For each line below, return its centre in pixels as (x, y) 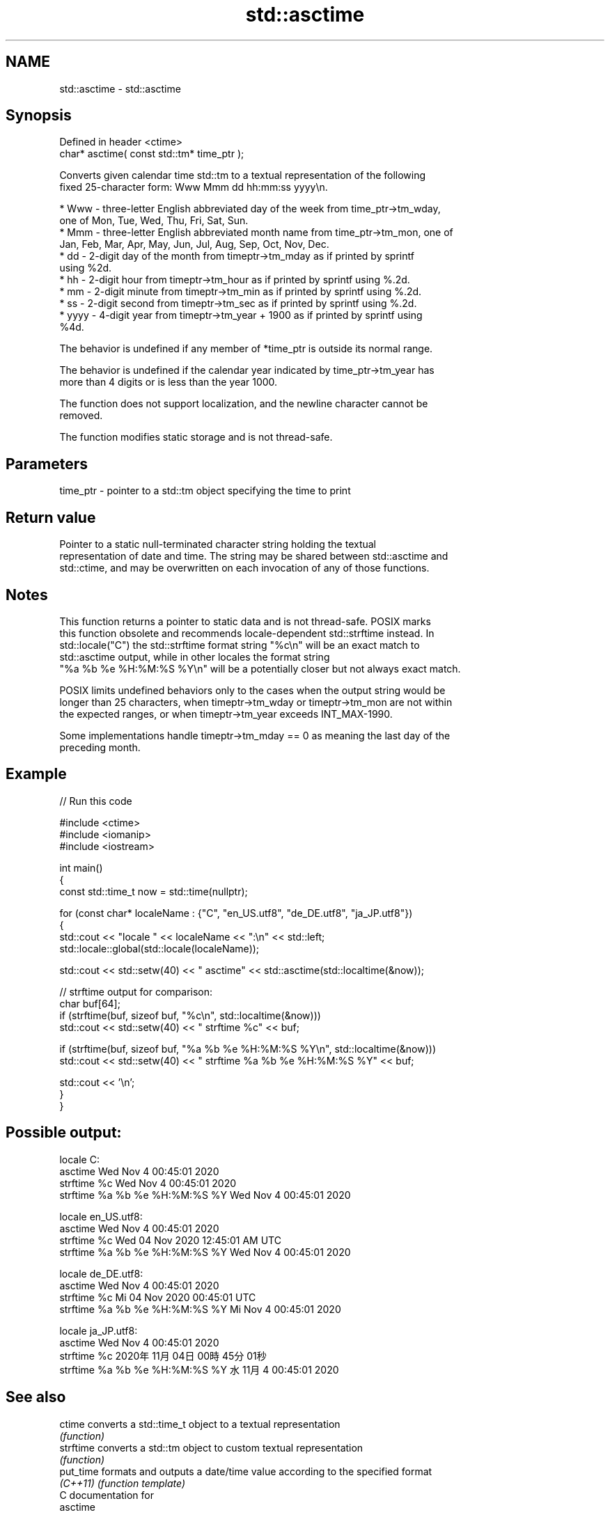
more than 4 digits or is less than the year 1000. (169, 382)
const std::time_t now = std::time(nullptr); (154, 891)
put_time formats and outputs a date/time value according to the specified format (246, 1471)
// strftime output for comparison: (136, 991)
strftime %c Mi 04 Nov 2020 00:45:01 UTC (158, 1297)
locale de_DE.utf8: (101, 1273)
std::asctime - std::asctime (120, 88)
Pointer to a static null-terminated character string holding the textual (218, 544)
